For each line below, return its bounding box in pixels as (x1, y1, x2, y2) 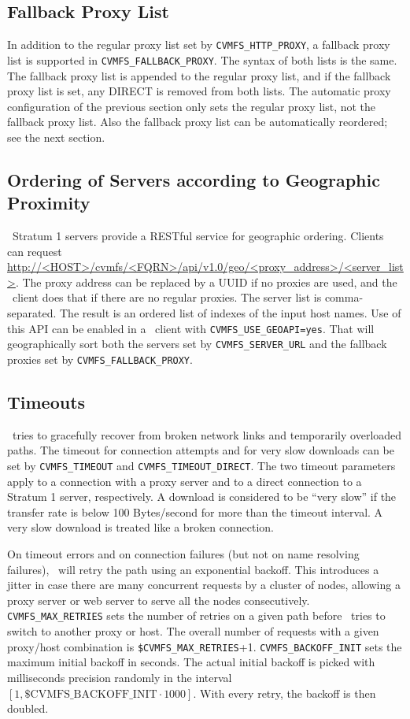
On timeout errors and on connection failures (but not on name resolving (7, 546, 360, 562)
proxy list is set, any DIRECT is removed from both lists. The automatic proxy (7, 83, 391, 99)
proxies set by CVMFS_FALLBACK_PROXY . (7, 350, 193, 367)
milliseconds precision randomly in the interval (7, 669, 232, 685)
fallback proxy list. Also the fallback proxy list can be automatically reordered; (7, 113, 388, 130)
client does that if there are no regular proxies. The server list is (12, 289, 322, 306)
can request (7, 243, 62, 259)
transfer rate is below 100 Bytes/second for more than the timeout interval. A (7, 503, 383, 520)
